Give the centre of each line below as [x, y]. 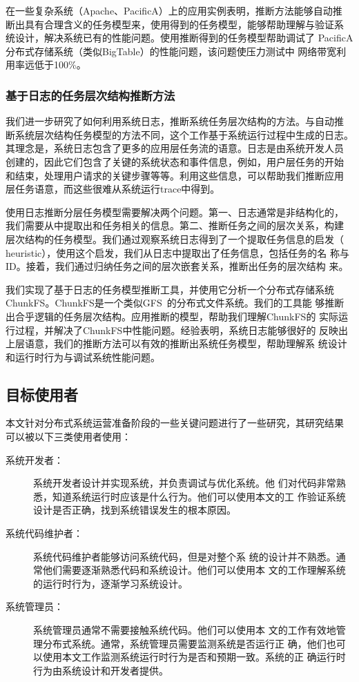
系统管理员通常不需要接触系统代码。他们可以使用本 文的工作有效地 [185, 630]
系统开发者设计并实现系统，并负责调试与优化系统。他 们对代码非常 [185, 483]
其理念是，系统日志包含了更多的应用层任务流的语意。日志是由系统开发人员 [175, 148]
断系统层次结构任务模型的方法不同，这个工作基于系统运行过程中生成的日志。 [179, 134]
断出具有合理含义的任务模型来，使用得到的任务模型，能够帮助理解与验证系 [175, 24]
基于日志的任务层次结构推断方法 [90, 95]
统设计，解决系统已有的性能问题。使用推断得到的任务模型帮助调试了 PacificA [179, 38]
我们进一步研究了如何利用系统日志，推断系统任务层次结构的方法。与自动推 [175, 121]
